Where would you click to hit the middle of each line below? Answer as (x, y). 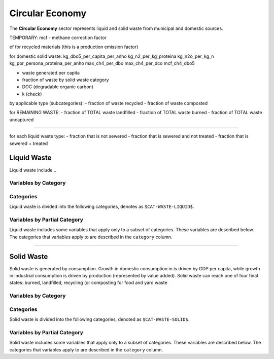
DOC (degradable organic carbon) (58, 87)
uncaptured (22, 120)
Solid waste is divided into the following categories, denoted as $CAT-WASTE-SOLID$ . (99, 319)
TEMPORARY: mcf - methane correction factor (58, 38)
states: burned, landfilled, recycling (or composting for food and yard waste (88, 283)
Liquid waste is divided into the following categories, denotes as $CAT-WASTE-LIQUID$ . (102, 207)
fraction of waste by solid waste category (65, 80)
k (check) (32, 94)
